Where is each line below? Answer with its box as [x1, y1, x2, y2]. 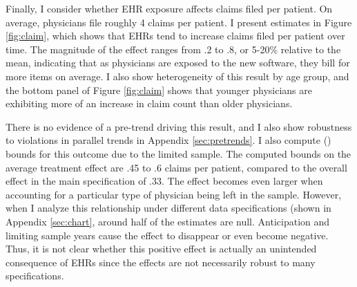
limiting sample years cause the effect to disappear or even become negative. [6, 228, 329, 242]
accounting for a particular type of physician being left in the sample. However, [6, 187, 342, 201]
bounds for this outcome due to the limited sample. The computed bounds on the [6, 146, 351, 160]
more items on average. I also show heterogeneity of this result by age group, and [6, 68, 349, 83]
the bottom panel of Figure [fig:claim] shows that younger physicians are [6, 82, 312, 97]
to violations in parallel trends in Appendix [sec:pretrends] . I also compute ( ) [6, 133, 331, 147]
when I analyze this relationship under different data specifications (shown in [6, 201, 331, 215]
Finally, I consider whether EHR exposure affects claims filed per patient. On [6, 1, 333, 15]
